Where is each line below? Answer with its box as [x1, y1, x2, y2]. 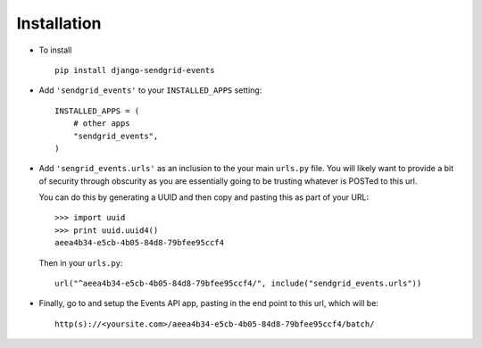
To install [38, 45, 72, 55]
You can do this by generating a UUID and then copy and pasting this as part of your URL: [38, 192, 370, 203]
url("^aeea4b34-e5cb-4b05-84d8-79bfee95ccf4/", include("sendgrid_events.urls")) [54, 278, 422, 289]
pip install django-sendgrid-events [54, 65, 215, 75]
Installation [16, 13, 102, 33]
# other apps [72, 119, 130, 128]
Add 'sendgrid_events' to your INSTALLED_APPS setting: [38, 85, 262, 95]
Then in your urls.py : [38, 257, 123, 268]
